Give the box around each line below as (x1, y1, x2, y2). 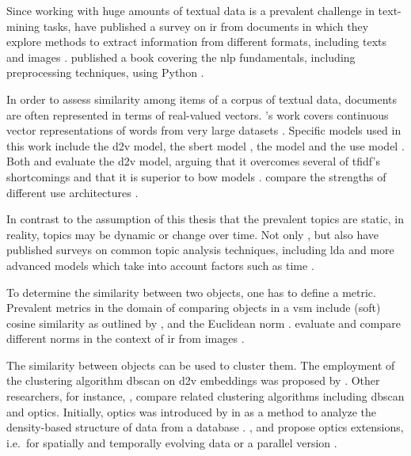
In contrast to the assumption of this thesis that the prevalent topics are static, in (6, 211, 404, 227)
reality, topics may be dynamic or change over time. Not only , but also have (6, 226, 379, 242)
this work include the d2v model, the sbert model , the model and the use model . (6, 137, 405, 154)
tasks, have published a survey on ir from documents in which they (43, 17, 369, 34)
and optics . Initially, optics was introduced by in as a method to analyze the (6, 403, 377, 420)
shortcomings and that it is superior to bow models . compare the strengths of (6, 168, 386, 184)
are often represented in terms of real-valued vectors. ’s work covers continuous (6, 106, 389, 123)
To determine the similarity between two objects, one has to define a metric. (6, 283, 376, 300)
